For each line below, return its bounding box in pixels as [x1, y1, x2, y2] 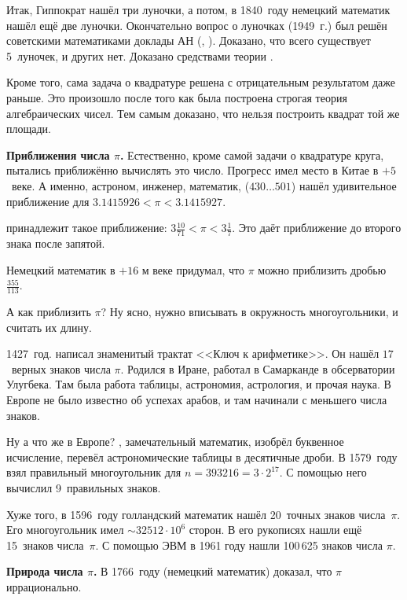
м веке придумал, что [141, 261, 244, 278]
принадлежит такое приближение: [6, 219, 167, 236]
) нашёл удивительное [291, 177, 397, 193]
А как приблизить [6, 303, 91, 319]
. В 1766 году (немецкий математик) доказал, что [93, 563, 332, 580]
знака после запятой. [6, 234, 105, 251]
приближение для [6, 193, 90, 209]
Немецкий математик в [6, 261, 115, 278]
